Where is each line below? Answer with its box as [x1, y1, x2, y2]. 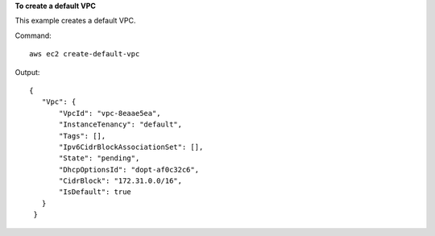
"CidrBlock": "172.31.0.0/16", [59, 176, 183, 185]
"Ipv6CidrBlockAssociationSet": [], [59, 142, 204, 151]
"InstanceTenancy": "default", [59, 120, 183, 129]
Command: [14, 31, 52, 40]
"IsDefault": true [59, 188, 132, 197]
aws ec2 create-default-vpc [29, 49, 140, 59]
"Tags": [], [59, 131, 106, 140]
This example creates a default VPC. [14, 16, 136, 26]
